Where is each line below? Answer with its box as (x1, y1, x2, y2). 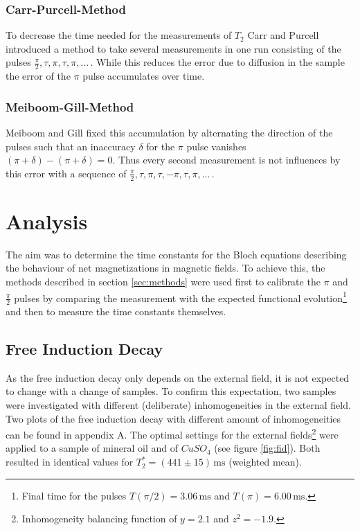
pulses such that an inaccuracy (6, 139, 136, 153)
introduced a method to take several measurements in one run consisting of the (6, 41, 341, 55)
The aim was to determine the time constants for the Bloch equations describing (6, 247, 347, 261)
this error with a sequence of (6, 166, 127, 180)
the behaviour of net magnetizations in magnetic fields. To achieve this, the (6, 260, 325, 275)
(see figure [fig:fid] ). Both (214, 441, 321, 455)
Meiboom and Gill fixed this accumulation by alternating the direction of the (6, 125, 333, 140)
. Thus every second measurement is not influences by (112, 152, 341, 167)
